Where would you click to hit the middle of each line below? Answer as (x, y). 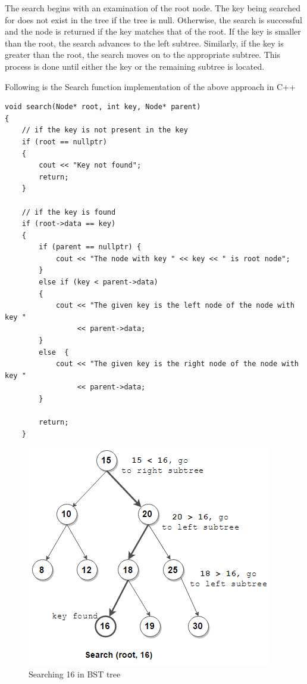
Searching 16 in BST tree (75, 674)
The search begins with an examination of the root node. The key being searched (153, 8)
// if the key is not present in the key (105, 130)
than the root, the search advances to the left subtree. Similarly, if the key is (144, 43)
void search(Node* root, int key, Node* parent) (103, 107)
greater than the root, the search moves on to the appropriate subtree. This (142, 55)
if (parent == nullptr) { (90, 247)
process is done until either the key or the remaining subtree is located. (135, 66)
